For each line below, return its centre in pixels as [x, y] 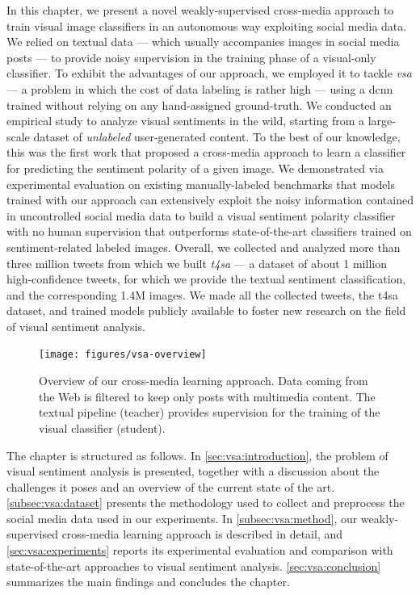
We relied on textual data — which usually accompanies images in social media [203, 42]
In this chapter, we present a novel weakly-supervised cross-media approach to [200, 10]
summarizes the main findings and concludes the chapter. [148, 582]
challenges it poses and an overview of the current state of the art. [171, 486]
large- [382, 121]
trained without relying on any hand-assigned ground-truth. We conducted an [199, 105]
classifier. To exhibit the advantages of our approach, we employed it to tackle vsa [209, 73]
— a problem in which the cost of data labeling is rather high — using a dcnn [200, 88]
